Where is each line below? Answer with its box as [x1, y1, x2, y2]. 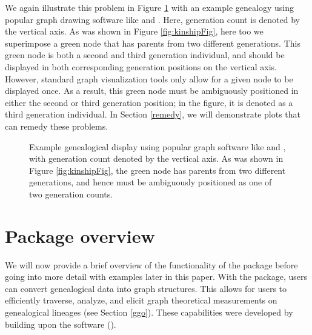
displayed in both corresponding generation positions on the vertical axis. [5, 60, 277, 73]
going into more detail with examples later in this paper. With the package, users [5, 270, 308, 283]
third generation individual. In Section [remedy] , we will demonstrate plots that [5, 108, 301, 121]
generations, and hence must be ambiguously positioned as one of [29, 176, 272, 188]
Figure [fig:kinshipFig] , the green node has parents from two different [29, 164, 286, 176]
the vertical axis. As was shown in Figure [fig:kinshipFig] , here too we [5, 25, 264, 38]
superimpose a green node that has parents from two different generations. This [5, 36, 300, 49]
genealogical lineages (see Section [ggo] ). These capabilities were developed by [5, 306, 293, 318]
